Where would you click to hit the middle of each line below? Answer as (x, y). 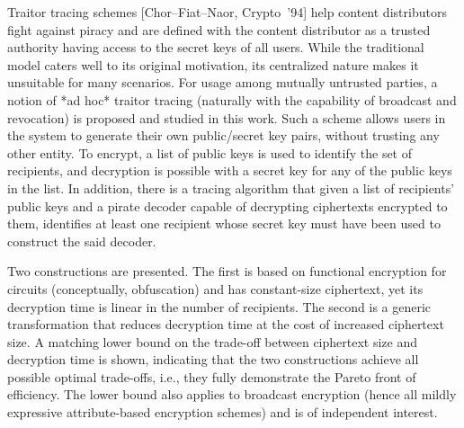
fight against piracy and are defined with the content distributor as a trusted (219, 29)
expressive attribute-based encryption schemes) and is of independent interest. (223, 412)
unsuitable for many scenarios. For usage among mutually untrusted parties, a (223, 82)
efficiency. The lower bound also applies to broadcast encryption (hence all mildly (232, 394)
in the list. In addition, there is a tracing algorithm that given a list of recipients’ (231, 187)
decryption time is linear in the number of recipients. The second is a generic (219, 306)
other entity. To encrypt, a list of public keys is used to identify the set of (210, 152)
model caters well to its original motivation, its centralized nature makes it (213, 64)
